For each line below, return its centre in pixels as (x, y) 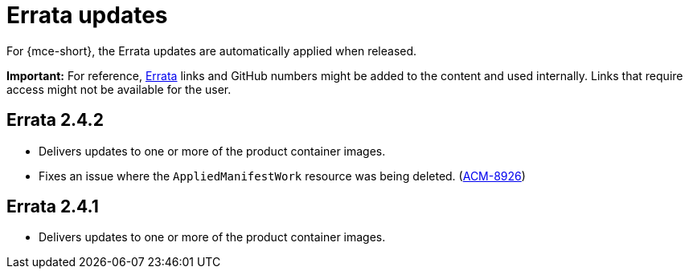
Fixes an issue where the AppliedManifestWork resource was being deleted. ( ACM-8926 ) (282, 176)
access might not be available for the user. (119, 89)
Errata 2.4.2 (55, 120)
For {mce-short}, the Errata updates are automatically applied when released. (212, 51)
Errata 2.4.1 (53, 207)
